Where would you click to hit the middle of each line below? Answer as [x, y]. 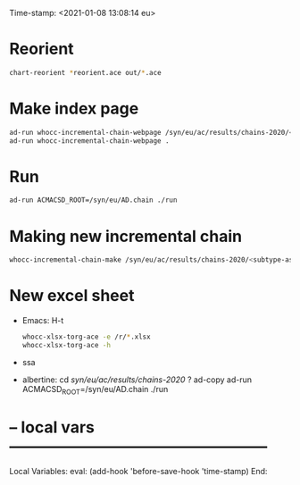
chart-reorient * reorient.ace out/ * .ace [86, 72]
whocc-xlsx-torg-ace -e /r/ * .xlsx [86, 337]
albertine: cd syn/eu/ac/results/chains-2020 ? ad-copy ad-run [137, 380]
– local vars [52, 427]
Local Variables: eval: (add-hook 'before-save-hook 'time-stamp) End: [138, 471]
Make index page [74, 109]
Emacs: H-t [43, 321]
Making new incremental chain [126, 236]
